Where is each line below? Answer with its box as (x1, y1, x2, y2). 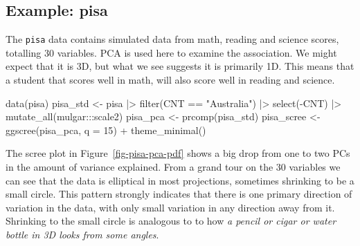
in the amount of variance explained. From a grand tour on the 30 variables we (6, 160, 341, 174)
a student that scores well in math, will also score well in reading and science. (6, 73, 335, 87)
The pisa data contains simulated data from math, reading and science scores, (6, 32, 339, 46)
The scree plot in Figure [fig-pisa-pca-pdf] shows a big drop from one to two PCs (6, 146, 350, 160)
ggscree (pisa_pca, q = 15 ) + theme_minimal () (6, 122, 206, 137)
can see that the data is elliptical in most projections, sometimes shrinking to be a (6, 173, 354, 187)
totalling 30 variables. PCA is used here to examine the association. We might (6, 45, 337, 59)
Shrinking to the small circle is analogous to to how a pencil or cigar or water (6, 214, 336, 228)
